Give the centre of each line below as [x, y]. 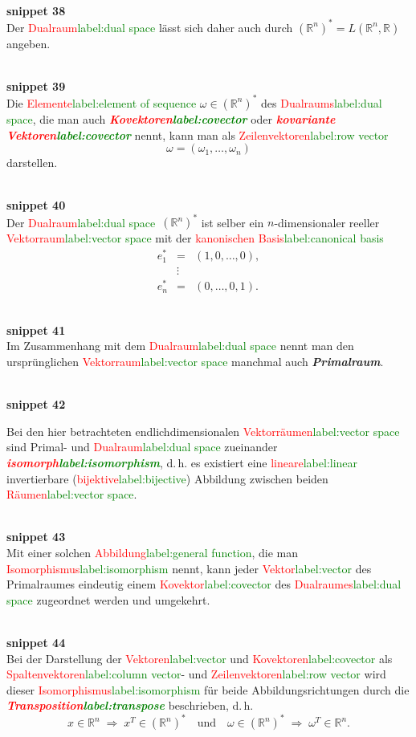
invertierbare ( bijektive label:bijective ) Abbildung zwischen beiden [167, 478]
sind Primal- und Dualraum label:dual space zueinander [142, 447]
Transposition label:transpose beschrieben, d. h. [130, 705]
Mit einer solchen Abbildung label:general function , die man [153, 552]
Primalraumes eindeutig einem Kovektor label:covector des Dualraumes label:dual [204, 584]
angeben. [29, 43]
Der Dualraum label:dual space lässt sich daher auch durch [150, 27]
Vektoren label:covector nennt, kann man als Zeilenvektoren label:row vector [198, 134]
